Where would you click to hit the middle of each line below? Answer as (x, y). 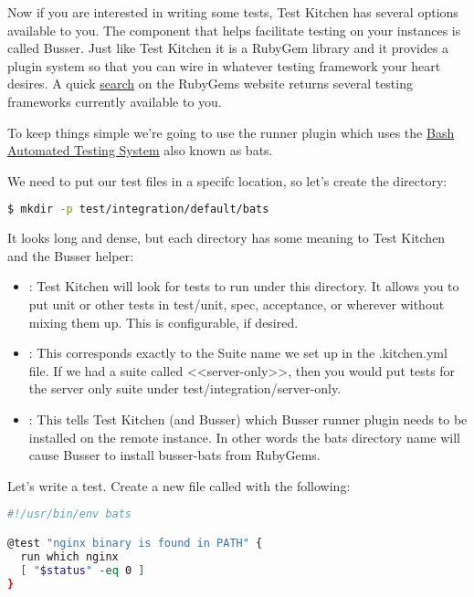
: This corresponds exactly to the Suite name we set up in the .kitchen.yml (238, 353)
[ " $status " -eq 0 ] (83, 570)
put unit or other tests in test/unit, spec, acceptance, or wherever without (237, 304)
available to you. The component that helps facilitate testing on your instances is (234, 30)
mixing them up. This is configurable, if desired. (163, 322)
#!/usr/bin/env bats (70, 514)
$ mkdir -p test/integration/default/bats (138, 209)
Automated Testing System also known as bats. (140, 150)
